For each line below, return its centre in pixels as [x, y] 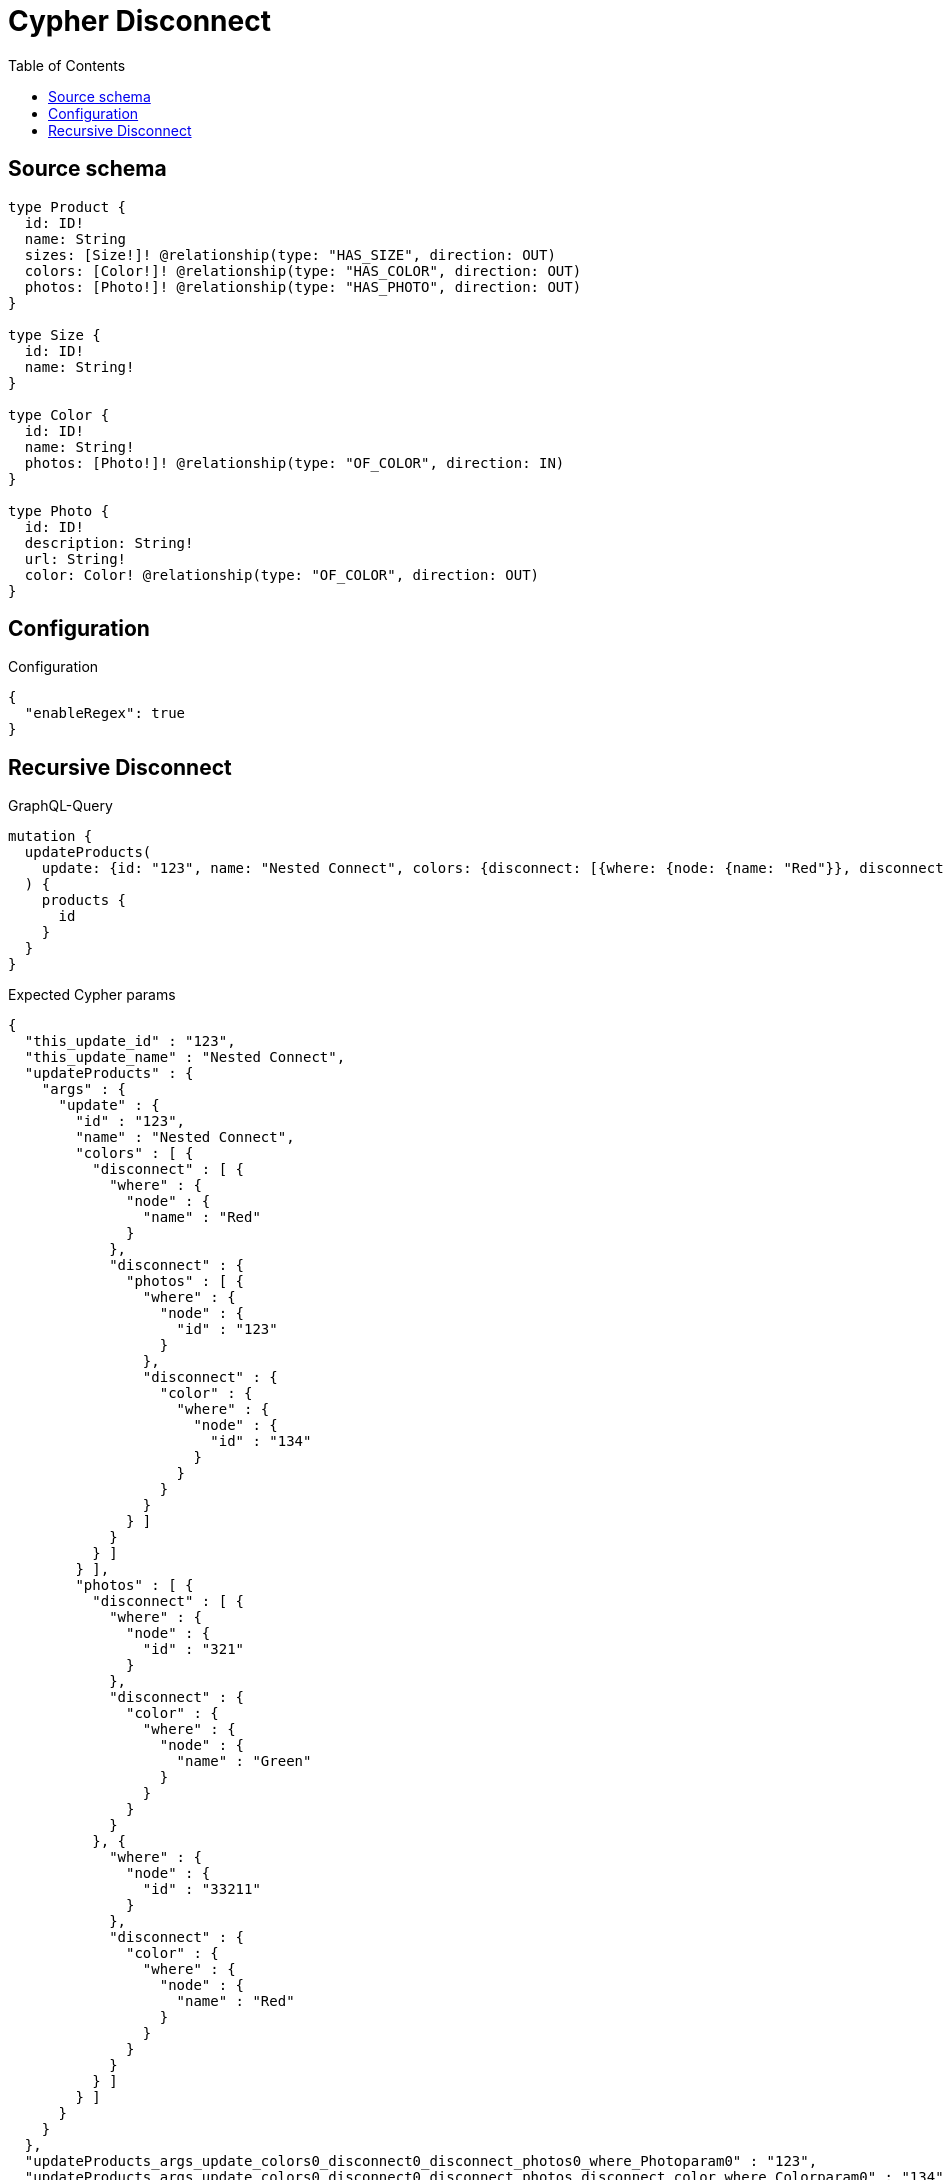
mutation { [50, 836]
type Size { [54, 334]
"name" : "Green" [244, 1761]
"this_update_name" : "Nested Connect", [185, 1057]
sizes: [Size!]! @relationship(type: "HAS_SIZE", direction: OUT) [290, 254]
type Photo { [59, 510]
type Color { [59, 414]
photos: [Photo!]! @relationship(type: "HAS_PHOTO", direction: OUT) [303, 286]
